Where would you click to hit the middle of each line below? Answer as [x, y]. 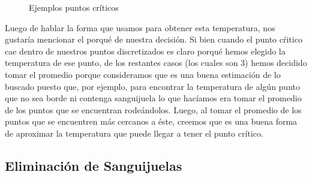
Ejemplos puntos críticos [74, 7]
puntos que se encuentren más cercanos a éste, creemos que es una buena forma [151, 121]
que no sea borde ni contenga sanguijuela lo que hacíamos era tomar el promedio [153, 98]
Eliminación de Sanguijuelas [94, 165]
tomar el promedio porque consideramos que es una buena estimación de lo [143, 74]
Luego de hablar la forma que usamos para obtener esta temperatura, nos [140, 27]
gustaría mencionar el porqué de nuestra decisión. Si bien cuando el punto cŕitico [154, 39]
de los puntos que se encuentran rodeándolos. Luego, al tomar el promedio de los [153, 109]
